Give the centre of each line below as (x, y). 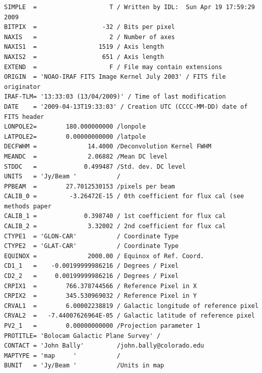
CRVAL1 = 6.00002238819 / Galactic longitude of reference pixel (132, 306)
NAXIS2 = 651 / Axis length (84, 57)
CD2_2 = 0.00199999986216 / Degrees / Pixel (91, 276)
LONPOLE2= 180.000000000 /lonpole (75, 127)
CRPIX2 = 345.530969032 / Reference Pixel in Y (101, 296)
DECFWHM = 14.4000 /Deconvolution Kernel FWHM (108, 147)
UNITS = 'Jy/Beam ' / (62, 177)
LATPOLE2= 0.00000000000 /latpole (75, 136)
